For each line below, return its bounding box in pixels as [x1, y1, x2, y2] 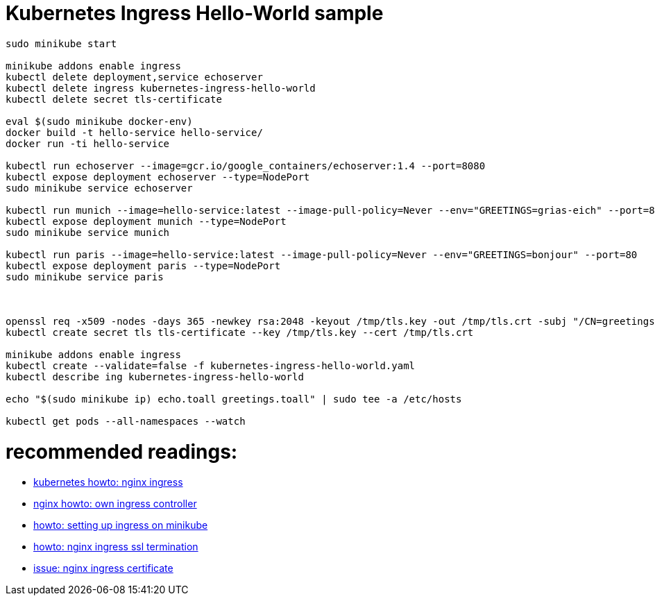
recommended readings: [6, 439, 238, 464]
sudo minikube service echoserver [6, 182, 193, 194]
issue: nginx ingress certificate [33, 562, 173, 575]
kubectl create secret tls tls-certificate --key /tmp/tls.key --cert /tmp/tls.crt [6, 326, 474, 338]
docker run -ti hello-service [6, 137, 170, 149]
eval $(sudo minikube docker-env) [6, 115, 193, 127]
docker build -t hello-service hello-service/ [6, 126, 263, 138]
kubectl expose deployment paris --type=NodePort [6, 260, 281, 271]
